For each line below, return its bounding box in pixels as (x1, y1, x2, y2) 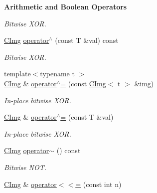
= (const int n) (75, 179, 122, 189)
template (4, 68, 31, 79)
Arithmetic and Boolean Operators (4, 1, 127, 11)
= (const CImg (60, 78, 106, 88)
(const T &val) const (55, 35, 119, 45)
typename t (40, 68, 75, 79)
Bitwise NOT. (4, 162, 47, 172)
